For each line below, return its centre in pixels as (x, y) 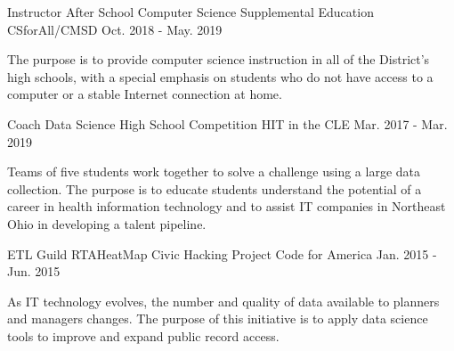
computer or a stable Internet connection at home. (145, 94)
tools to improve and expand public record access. (143, 335)
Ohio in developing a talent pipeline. (107, 223)
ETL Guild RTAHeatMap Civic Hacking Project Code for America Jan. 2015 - (222, 253)
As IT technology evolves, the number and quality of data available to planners (223, 301)
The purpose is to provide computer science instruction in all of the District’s (219, 59)
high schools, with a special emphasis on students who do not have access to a (220, 76)
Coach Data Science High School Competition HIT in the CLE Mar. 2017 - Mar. (227, 123)
